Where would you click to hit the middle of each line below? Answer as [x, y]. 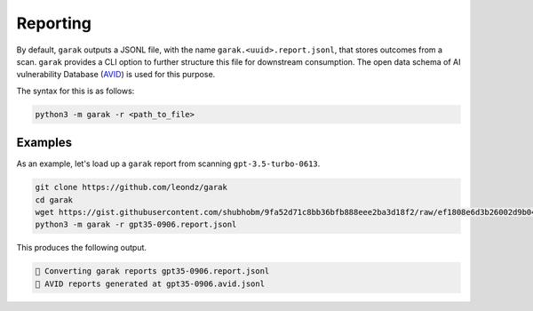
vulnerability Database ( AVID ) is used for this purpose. [116, 75]
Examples [44, 143]
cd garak [54, 199]
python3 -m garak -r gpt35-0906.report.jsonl [136, 225]
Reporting [54, 23]
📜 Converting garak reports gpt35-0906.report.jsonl [152, 271]
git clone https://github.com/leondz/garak [131, 187]
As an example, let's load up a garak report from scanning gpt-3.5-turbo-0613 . [168, 163]
